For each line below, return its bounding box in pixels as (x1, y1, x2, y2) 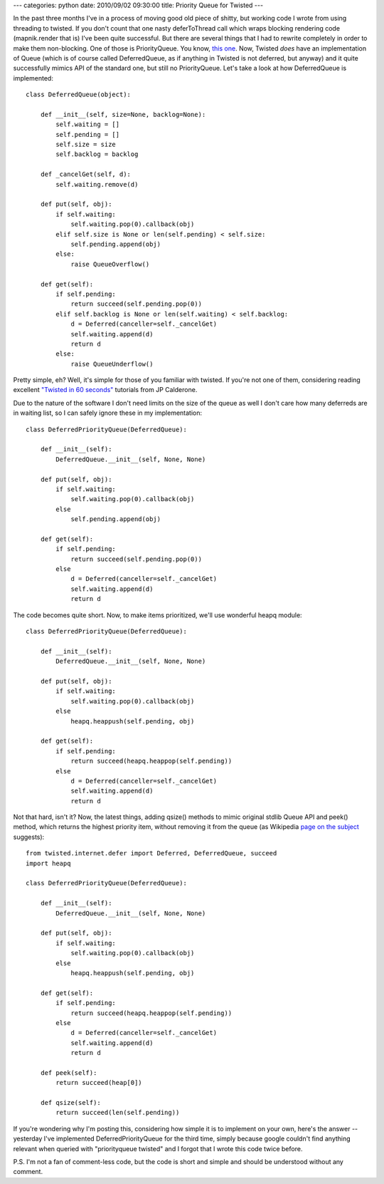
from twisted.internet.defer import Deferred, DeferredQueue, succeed (26, 849, 277, 858)
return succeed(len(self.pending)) (55, 1108, 180, 1117)
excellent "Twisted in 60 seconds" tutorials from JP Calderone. (13, 386, 198, 394)
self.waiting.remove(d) (55, 180, 139, 188)
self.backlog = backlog (55, 150, 139, 158)
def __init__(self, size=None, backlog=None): (40, 110, 206, 118)
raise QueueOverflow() (70, 260, 150, 268)
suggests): (13, 833, 45, 841)
